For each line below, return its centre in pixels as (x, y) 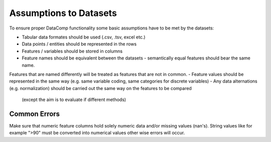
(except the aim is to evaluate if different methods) (74, 99)
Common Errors (35, 114)
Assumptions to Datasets (63, 13)
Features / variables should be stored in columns (72, 51)
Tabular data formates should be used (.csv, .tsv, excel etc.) (84, 37)
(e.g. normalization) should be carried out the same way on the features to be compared (100, 88)
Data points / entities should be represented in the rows (79, 44)
